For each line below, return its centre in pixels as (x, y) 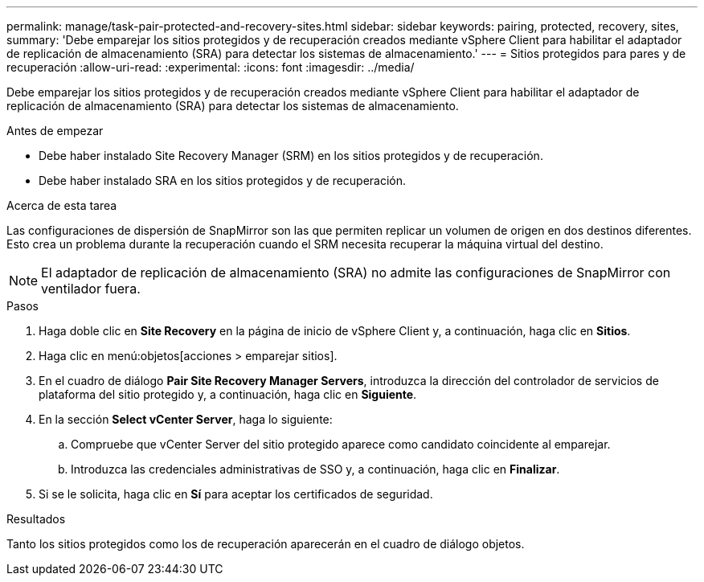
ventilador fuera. (91, 289)
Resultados (36, 519)
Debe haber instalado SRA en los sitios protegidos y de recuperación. (223, 180)
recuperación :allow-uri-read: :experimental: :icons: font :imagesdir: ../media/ (211, 67)
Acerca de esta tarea (62, 205)
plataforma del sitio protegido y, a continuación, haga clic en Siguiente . (228, 394)
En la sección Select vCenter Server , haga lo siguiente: (186, 419)
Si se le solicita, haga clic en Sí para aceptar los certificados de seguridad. (236, 494)
